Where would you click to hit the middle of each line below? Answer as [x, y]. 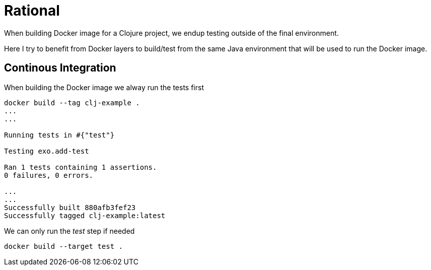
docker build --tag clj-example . [72, 103]
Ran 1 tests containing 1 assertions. [81, 167]
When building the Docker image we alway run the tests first [104, 87]
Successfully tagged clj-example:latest [85, 215]
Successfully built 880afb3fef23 [70, 207]
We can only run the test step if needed [69, 231]
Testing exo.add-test [47, 151]
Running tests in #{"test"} [59, 135]
